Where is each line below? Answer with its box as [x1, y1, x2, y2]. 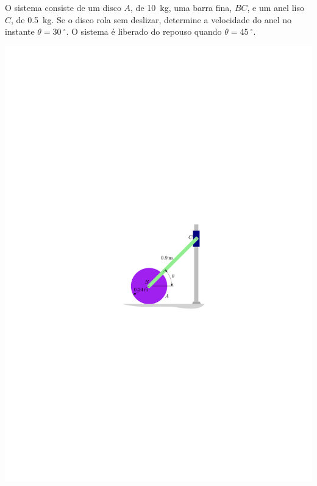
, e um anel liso [247, 1, 304, 13]
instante [5, 25, 35, 38]
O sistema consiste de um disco [5, 1, 121, 13]
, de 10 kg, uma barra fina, [130, 1, 232, 13]
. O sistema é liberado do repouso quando [66, 25, 222, 38]
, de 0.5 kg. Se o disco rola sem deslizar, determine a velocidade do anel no [11, 13, 291, 26]
